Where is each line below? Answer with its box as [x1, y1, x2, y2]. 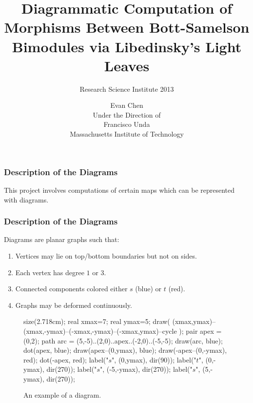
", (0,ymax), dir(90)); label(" [112, 354, 196, 364]
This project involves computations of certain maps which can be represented [4, 184, 235, 195]
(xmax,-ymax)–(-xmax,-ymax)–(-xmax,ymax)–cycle [23, 325, 177, 336]
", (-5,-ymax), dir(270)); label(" [99, 364, 193, 374]
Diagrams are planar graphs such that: [4, 234, 119, 244]
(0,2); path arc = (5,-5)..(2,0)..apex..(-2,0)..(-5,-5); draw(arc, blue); [23, 335, 223, 345]
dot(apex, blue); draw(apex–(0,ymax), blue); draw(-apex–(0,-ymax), [23, 345, 227, 355]
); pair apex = [179, 325, 222, 336]
